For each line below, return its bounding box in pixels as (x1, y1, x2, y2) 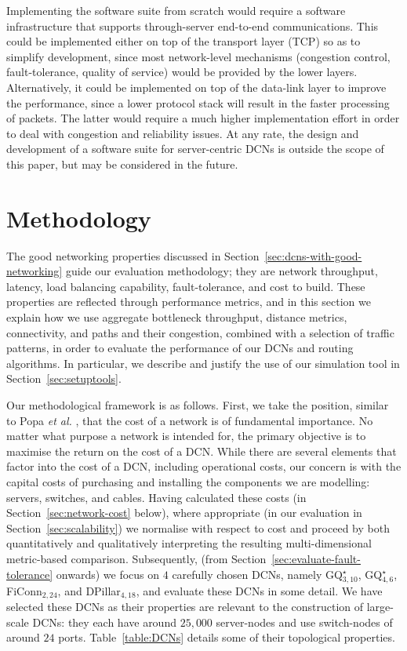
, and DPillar (57, 582, 121, 598)
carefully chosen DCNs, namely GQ (172, 566, 343, 582)
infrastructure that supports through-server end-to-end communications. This (6, 17, 379, 34)
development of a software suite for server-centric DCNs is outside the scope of (6, 140, 384, 157)
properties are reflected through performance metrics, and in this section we (6, 293, 371, 310)
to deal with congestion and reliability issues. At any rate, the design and (6, 125, 359, 141)
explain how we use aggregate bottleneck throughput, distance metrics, (6, 309, 347, 325)
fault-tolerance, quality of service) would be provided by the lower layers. (6, 64, 358, 80)
